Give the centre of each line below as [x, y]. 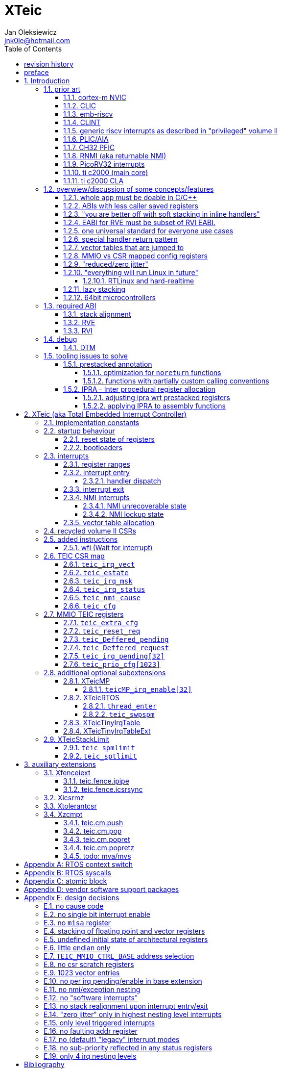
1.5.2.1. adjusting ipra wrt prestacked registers [156, 397]
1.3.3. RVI [78, 331]
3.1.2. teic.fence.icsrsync [103, 789]
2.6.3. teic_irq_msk [98, 581]
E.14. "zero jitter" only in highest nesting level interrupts [133, 1014]
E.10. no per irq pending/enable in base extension [123, 981]
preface [36, 72]
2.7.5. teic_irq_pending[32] [114, 656]
